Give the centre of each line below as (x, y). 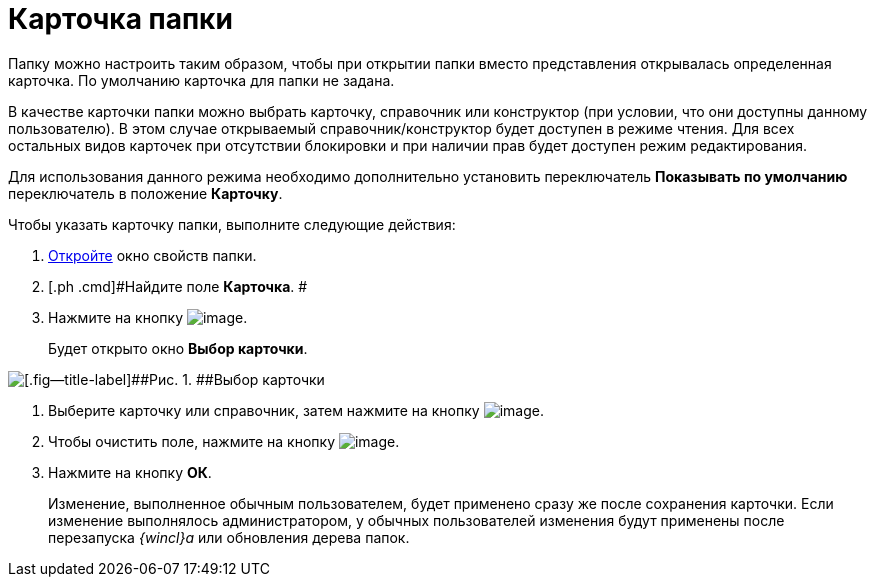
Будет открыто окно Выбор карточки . (178, 348)
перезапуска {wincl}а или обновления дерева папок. (229, 537)
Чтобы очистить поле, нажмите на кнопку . (224, 441)
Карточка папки (120, 19)
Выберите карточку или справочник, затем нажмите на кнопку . (296, 410)
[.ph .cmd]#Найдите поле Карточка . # (178, 286)
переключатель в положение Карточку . (145, 193)
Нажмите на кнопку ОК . (130, 472)
